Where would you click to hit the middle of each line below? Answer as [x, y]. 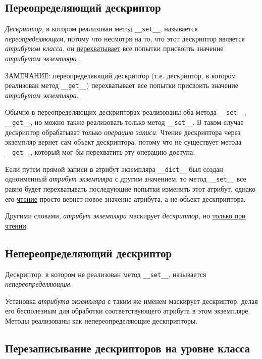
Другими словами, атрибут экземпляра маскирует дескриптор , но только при [125, 216]
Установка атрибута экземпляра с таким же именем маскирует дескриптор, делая [132, 301]
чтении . [17, 225]
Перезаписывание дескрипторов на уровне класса [128, 348]
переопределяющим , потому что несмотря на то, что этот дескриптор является [125, 38]
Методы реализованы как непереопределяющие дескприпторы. [101, 320]
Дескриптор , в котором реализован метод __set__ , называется [101, 29]
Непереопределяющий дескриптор [89, 253]
